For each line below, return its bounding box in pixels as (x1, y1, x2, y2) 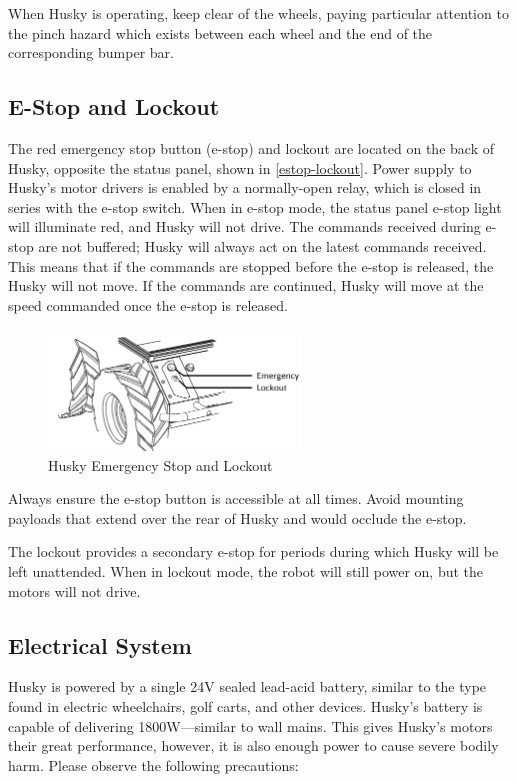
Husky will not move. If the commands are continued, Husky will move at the (8, 275, 484, 296)
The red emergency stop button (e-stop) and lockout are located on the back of (8, 137, 494, 158)
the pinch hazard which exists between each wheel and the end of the (8, 22, 433, 43)
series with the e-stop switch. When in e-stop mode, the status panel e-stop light (8, 196, 502, 217)
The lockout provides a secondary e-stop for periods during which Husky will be (8, 541, 499, 562)
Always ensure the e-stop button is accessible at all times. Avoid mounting (8, 488, 464, 509)
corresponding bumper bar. (8, 42, 174, 63)
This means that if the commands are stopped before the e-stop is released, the (8, 255, 494, 276)
